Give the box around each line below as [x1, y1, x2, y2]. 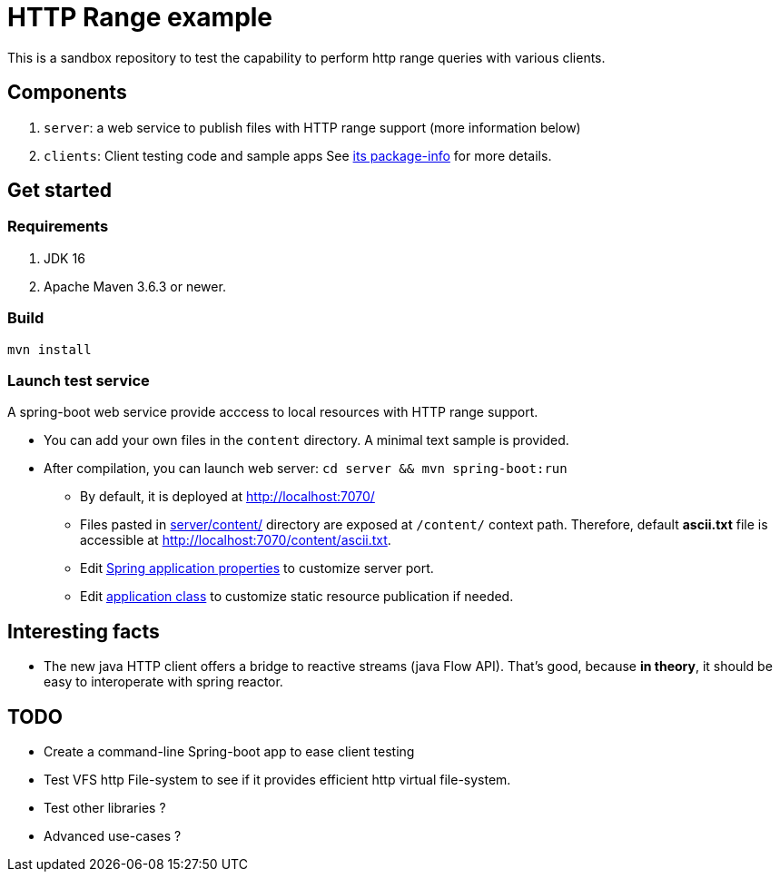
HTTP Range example [7, 2, 273, 33]
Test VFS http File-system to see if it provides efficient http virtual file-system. [44, 772, 511, 787]
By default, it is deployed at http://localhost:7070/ [80, 489, 375, 505]
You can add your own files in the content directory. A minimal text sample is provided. [44, 432, 569, 449]
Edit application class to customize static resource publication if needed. [80, 588, 514, 605]
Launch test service [7, 370, 150, 390]
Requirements [7, 217, 109, 236]
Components [7, 81, 127, 104]
